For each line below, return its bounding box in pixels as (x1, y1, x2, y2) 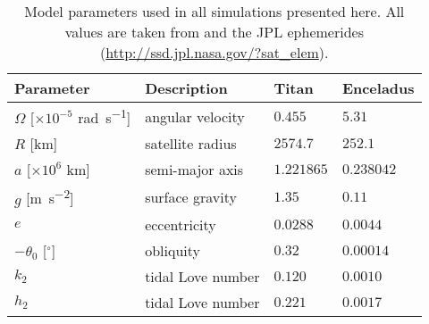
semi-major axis (145, 159, 244, 180)
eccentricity (145, 213, 216, 235)
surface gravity (145, 186, 237, 207)
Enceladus (341, 78, 415, 98)
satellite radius (145, 133, 237, 154)
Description (145, 78, 228, 98)
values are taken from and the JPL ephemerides (64, 21, 364, 42)
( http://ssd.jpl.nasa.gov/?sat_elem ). (100, 42, 329, 62)
